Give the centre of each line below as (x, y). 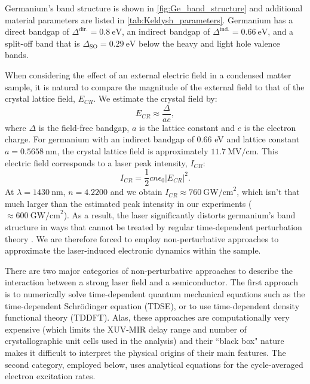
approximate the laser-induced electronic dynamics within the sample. (133, 250)
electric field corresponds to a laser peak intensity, (96, 162)
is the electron (270, 127)
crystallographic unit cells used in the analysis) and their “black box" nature (145, 341)
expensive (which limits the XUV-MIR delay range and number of (126, 329)
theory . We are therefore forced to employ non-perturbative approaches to (142, 238)
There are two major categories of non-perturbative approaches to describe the (149, 270)
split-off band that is (42, 43)
